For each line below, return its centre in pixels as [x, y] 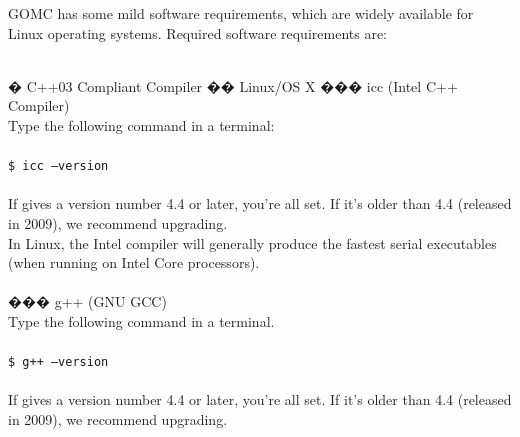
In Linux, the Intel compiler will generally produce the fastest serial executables [252, 242]
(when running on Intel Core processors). [134, 262]
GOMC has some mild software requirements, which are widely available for [241, 13]
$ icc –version [58, 166]
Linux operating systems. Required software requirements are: [197, 32]
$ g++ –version [58, 362]
